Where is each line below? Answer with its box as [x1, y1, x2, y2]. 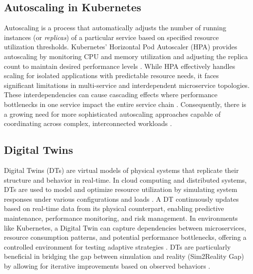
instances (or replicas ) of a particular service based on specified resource [4, 32, 219, 42]
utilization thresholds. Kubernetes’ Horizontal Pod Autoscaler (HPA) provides [4, 42, 237, 52]
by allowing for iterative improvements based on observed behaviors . [4, 260, 211, 271]
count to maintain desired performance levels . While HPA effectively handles [4, 61, 235, 71]
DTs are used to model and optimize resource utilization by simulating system [4, 184, 237, 194]
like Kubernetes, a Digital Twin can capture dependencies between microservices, [4, 222, 246, 232]
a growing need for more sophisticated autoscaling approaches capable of [4, 108, 221, 119]
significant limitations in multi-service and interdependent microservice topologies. [4, 80, 250, 90]
